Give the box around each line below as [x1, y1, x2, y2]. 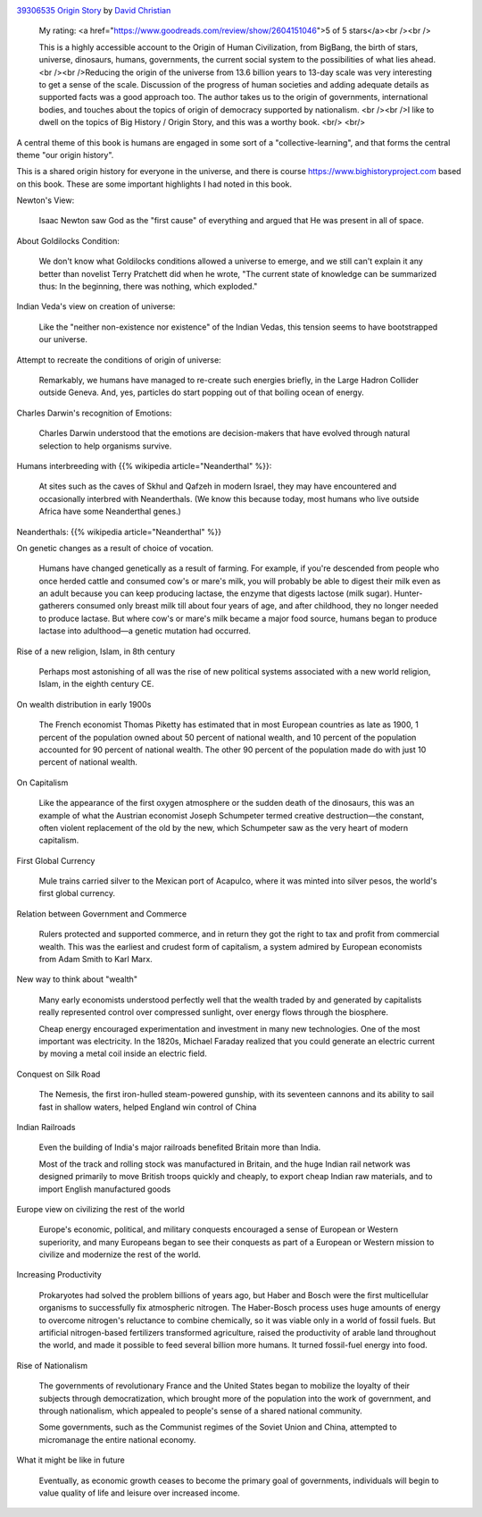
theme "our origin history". [16, 149, 114, 160]
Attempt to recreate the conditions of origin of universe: [16, 354, 222, 365]
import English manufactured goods [38, 1184, 171, 1194]
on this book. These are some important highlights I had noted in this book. [16, 179, 293, 189]
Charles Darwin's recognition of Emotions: [16, 407, 172, 418]
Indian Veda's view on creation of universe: [16, 301, 176, 312]
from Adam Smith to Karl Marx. [38, 954, 154, 965]
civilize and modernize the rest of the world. [38, 1249, 201, 1260]
